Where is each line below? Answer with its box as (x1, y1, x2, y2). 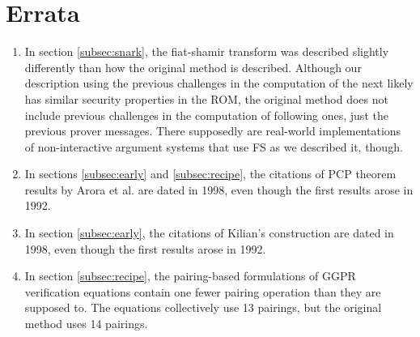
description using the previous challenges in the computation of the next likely (24, 75, 414, 92)
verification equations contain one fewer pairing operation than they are (24, 283, 381, 300)
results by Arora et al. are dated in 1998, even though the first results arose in (24, 181, 414, 198)
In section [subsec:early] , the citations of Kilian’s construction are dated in (24, 224, 394, 241)
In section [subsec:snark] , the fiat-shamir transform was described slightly (24, 43, 389, 60)
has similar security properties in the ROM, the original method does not (24, 90, 388, 107)
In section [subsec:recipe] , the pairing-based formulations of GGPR (24, 267, 356, 284)
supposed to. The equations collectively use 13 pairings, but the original (24, 299, 382, 316)
